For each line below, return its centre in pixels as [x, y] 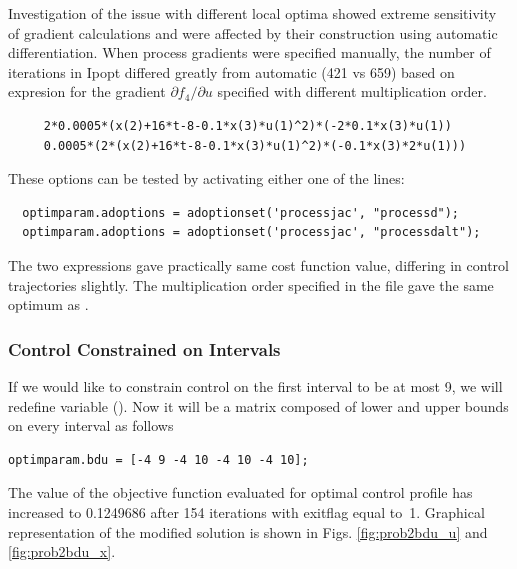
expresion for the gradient [87, 91]
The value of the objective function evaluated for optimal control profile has [240, 492]
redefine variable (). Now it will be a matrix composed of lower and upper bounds [258, 405]
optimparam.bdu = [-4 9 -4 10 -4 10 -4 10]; [158, 459]
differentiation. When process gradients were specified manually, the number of [249, 52]
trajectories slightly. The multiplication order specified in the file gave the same [251, 284]
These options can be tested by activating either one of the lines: [206, 178]
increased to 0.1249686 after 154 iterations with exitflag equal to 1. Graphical [246, 511]
